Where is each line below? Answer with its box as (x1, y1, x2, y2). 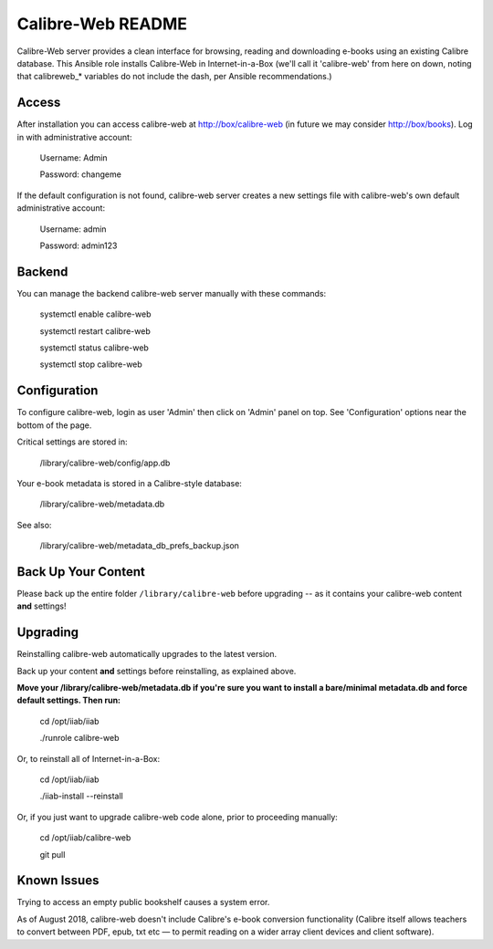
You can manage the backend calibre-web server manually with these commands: (16, 287, 327, 298)
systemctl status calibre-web (39, 342, 150, 353)
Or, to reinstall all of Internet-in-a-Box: (16, 753, 161, 764)
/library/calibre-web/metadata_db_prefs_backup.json (39, 540, 239, 551)
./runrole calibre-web (39, 733, 120, 744)
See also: (16, 519, 52, 530)
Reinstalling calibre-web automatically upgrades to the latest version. (16, 649, 278, 660)
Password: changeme (39, 169, 122, 180)
